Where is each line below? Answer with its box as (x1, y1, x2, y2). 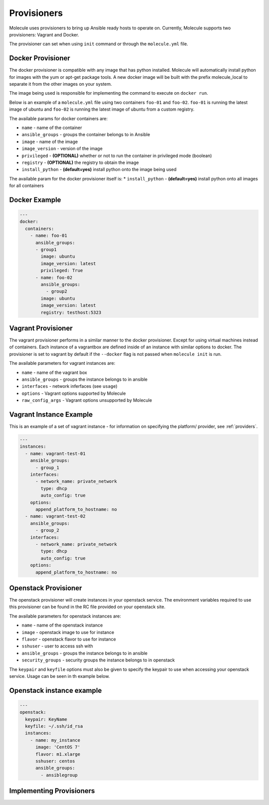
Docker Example (9, 195, 61, 204)
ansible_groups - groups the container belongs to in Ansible (21, 132, 150, 138)
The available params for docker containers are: (9, 115, 108, 122)
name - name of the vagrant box (21, 369, 87, 375)
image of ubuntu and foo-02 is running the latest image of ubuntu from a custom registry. (9, 106, 194, 112)
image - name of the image (21, 139, 78, 145)
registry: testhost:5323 (40, 310, 102, 315)
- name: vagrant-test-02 (25, 513, 86, 519)
